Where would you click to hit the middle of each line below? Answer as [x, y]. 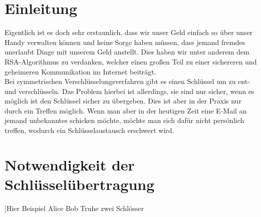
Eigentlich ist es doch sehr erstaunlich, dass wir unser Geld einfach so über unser [129, 32]
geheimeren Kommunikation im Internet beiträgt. [80, 71]
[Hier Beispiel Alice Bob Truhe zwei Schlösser [74, 208]
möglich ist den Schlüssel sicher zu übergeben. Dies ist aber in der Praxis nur [123, 101]
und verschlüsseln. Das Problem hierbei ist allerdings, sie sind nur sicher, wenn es [129, 91]
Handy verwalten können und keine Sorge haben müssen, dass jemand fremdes [125, 42]
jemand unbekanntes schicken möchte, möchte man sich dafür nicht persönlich [124, 120]
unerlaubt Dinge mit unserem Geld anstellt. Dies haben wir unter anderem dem [127, 52]
